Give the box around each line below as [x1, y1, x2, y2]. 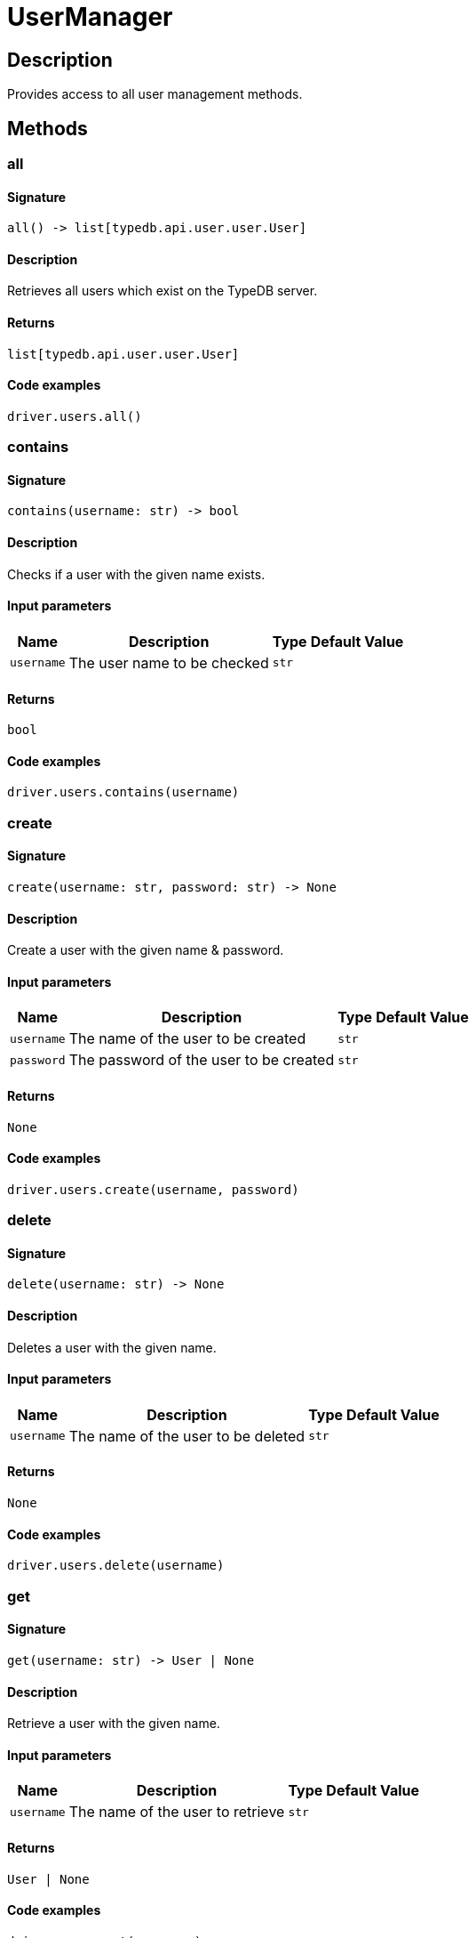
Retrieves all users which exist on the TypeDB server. [7, 283, 318, 299]
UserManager [7, 2, 173, 32]
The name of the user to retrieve [68, 1803, 285, 1821]
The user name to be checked [68, 653, 269, 672]
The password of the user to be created [68, 1051, 335, 1070]
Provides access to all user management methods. [7, 86, 303, 102]
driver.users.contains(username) [7, 785, 240, 800]
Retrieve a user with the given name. [7, 1716, 220, 1732]
